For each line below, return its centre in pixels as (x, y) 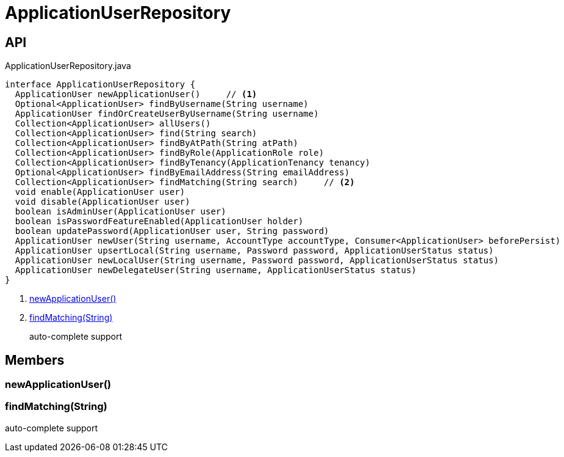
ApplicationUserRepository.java (68, 66)
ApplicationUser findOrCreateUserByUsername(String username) (167, 114)
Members (35, 360)
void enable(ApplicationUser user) (100, 192)
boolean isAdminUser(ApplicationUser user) (121, 212)
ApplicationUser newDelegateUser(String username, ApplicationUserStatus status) (216, 270)
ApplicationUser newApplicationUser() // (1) (136, 94)
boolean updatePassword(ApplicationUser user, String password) (172, 231)
